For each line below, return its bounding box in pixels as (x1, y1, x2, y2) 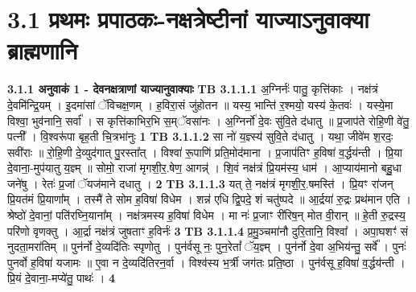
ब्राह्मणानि (7, 34, 78, 67)
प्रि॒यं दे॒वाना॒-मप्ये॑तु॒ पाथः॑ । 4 (7, 269, 115, 286)
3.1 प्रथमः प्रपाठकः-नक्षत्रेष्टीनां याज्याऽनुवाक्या (7, 2, 369, 35)
